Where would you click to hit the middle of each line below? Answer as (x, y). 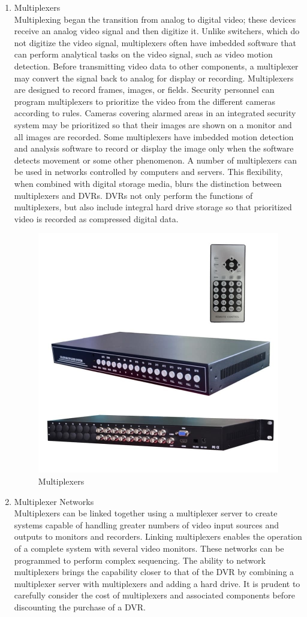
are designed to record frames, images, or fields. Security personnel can (144, 90)
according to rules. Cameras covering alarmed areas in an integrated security (155, 113)
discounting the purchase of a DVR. (80, 607)
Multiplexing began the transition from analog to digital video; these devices (155, 19)
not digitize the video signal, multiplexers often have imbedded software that (155, 42)
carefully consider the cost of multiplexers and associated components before (154, 595)
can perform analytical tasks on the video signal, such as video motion (143, 54)
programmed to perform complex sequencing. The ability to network (140, 560)
